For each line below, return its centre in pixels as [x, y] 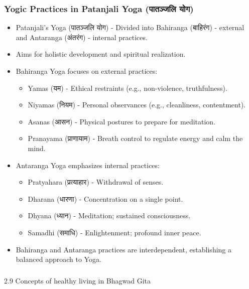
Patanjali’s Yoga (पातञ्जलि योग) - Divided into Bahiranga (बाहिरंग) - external [130, 27]
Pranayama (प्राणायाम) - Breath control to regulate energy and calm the [135, 138]
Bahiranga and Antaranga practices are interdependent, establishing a [124, 249]
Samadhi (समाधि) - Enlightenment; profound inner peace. [114, 232]
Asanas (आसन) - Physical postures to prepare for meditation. [122, 121]
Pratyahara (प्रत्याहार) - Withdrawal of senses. [96, 182]
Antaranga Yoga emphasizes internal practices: [88, 165]
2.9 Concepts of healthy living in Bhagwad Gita [78, 280]
